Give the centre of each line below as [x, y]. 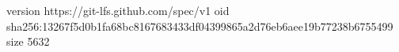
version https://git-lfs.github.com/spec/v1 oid [118, 10]
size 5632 [28, 41]
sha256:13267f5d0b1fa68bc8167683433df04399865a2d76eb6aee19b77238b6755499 [200, 26]
